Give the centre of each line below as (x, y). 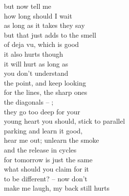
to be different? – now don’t (46, 178)
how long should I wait (38, 15)
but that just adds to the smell (50, 34)
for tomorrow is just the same (48, 159)
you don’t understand (36, 73)
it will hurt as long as (36, 63)
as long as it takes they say (44, 25)
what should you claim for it (46, 169)
